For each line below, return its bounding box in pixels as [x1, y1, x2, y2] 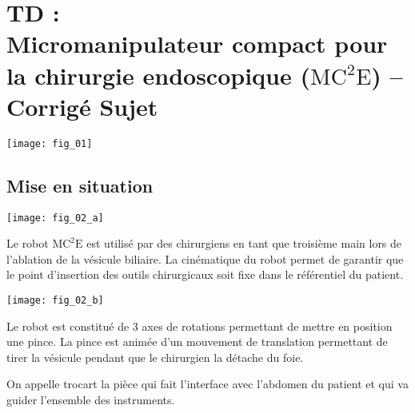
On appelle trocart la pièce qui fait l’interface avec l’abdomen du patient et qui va [6, 375, 409, 392]
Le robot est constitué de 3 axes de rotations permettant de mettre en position [6, 317, 393, 334]
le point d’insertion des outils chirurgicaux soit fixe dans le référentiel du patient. [6, 266, 404, 283]
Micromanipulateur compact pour [6, 27, 388, 60]
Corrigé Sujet [6, 89, 158, 122]
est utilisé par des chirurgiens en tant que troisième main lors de [86, 235, 402, 252]
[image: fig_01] [6, 137, 93, 149]
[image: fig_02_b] [6, 294, 104, 306]
